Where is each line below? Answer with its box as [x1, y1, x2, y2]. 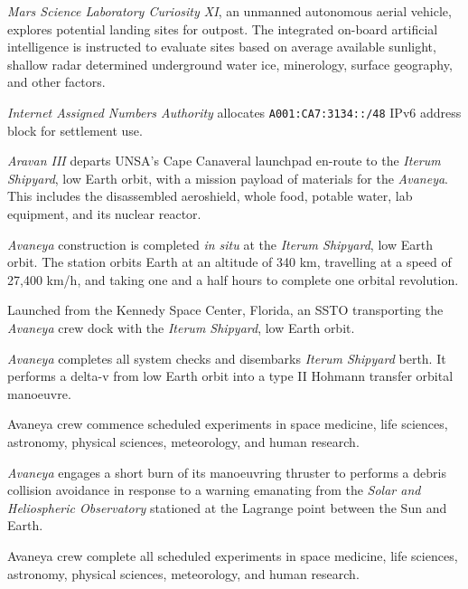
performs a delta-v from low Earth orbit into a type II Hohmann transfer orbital [7, 366, 454, 385]
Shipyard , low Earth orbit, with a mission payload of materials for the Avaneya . [7, 168, 449, 187]
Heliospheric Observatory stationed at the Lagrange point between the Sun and [7, 498, 447, 517]
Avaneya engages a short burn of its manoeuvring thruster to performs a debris [7, 462, 446, 481]
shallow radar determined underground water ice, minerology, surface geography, [7, 54, 453, 73]
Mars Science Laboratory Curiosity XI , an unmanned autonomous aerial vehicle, [7, 2, 452, 20]
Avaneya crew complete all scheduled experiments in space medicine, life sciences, [7, 546, 458, 565]
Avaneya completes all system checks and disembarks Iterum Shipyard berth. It [7, 348, 446, 367]
